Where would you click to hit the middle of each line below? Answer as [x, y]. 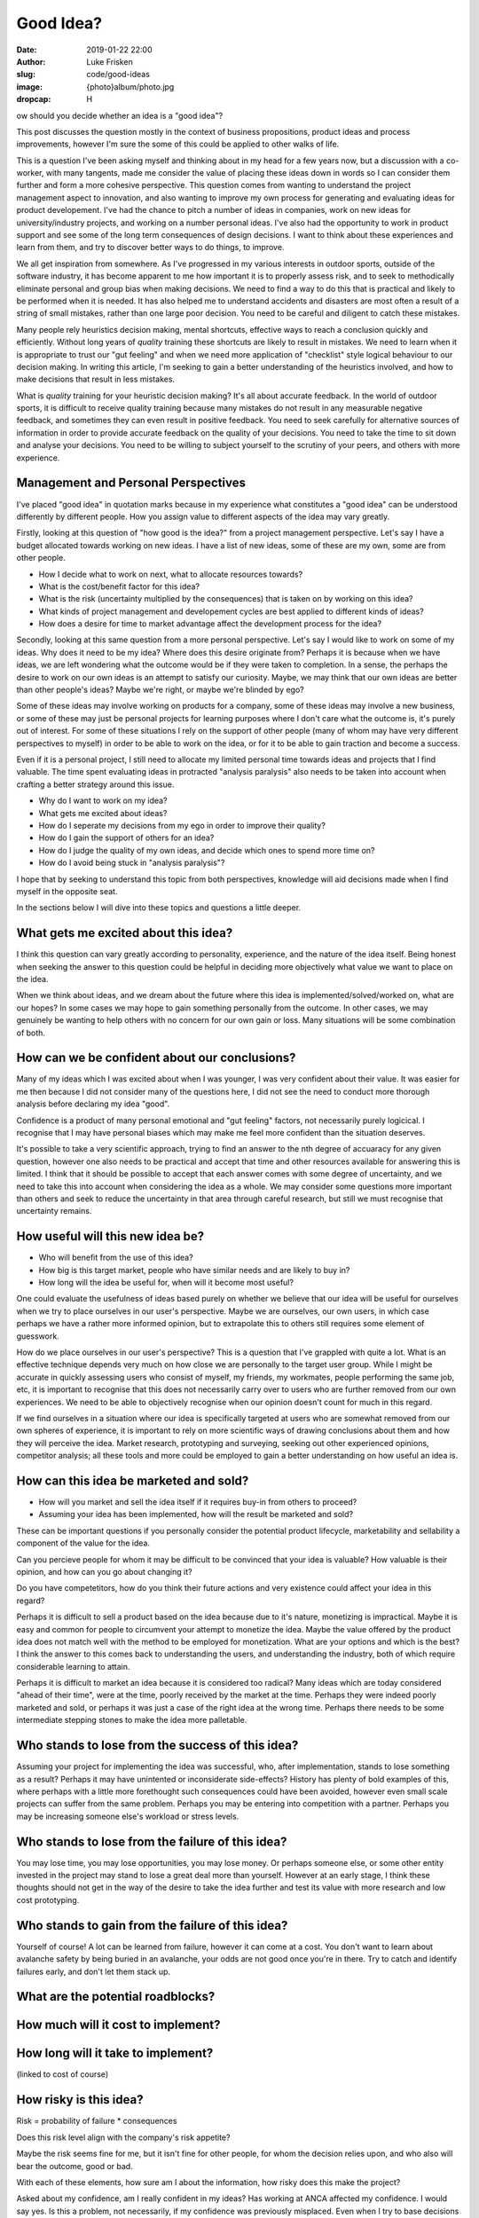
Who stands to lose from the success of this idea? [157, 1746]
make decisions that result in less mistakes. [96, 379]
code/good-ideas [118, 75]
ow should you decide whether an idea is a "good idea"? [120, 115]
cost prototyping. [48, 1899]
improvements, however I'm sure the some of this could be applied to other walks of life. [178, 144]
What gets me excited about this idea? [125, 933]
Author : [31, 61]
